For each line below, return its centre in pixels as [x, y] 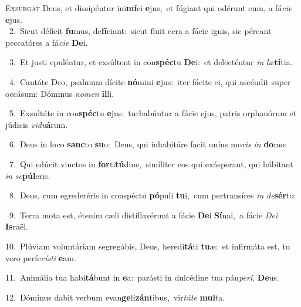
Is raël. [17, 226]
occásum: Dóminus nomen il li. [60, 93]
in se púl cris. [28, 175]
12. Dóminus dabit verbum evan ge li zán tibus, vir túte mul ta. [115, 297]
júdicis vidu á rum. [37, 124]
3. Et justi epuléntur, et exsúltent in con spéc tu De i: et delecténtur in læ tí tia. [151, 62]
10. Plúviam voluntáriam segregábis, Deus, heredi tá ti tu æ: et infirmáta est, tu [148, 246]
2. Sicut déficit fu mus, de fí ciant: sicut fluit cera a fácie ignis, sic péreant [140, 31]
